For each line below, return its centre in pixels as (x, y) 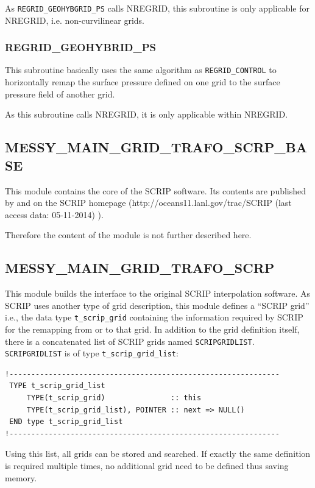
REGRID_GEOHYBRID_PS (80, 47)
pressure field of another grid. (60, 94)
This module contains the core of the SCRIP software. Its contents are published (156, 190)
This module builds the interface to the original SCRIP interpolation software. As (157, 293)
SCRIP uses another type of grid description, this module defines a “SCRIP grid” (157, 305)
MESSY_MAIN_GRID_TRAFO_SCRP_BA (156, 147)
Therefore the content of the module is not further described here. (128, 235)
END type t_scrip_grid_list (66, 422)
